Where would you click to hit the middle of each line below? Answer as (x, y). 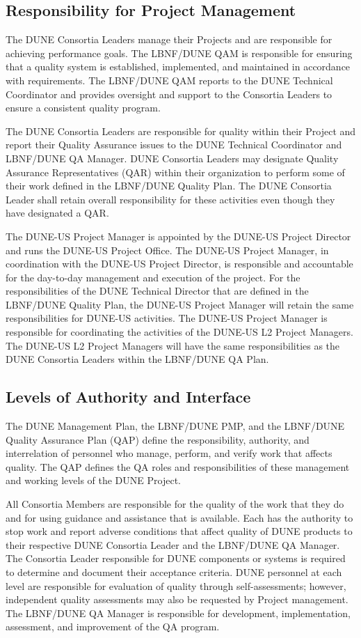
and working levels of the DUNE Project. (93, 480)
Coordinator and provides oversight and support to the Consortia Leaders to (169, 94)
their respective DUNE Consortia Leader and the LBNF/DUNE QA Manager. (173, 544)
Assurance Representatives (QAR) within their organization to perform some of (175, 172)
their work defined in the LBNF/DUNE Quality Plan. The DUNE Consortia (169, 186)
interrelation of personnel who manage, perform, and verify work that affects (169, 453)
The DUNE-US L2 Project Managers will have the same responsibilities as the (173, 345)
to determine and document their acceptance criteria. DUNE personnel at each (174, 572)
